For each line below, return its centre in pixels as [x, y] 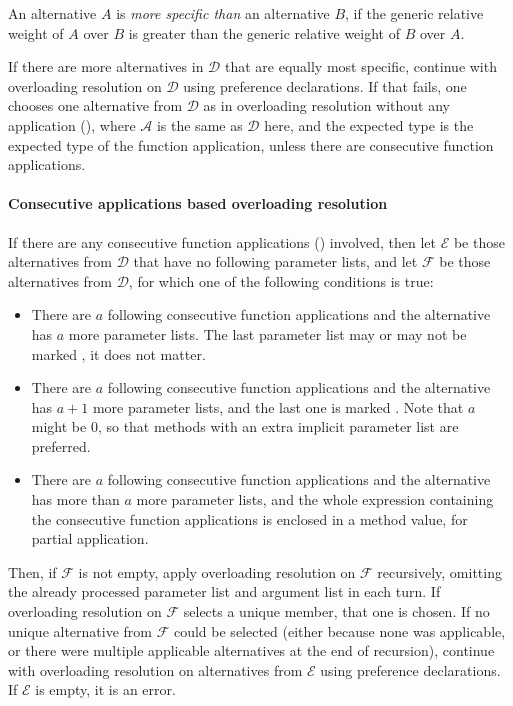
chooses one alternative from [95, 105]
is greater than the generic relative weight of [264, 32]
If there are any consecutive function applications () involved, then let [222, 241]
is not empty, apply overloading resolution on [217, 571]
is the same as [199, 124]
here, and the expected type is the [369, 124]
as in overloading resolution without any [327, 105]
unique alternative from [80, 630]
